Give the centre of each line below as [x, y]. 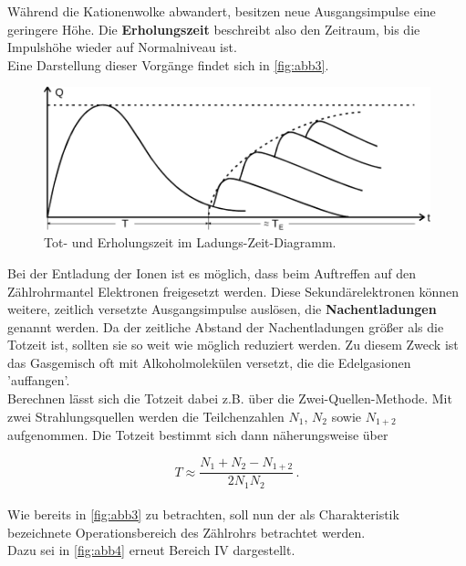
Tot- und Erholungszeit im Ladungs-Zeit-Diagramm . [190, 242]
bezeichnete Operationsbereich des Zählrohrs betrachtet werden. [186, 532]
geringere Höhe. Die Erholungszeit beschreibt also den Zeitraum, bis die [214, 29]
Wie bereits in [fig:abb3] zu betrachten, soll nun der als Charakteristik [203, 514]
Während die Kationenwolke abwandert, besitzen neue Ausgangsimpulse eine [222, 11]
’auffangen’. [39, 380]
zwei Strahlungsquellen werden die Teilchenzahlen [146, 416]
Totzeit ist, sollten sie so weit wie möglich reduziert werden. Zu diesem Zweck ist [233, 345]
